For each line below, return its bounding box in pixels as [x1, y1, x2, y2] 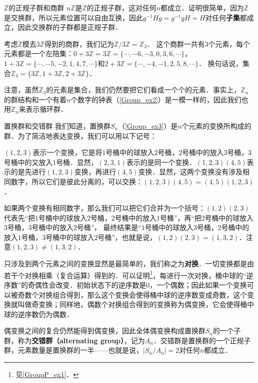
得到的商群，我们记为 [44, 38, 114, 49]
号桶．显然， [56, 156, 98, 167]
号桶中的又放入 [4, 156, 53, 167]
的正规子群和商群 [8, 2, 64, 12]
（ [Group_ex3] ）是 [118, 120, 178, 131]
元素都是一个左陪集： [4, 48, 73, 59]
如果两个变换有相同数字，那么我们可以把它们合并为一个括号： [4, 203, 205, 213]
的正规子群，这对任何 [87, 2, 157, 12]
